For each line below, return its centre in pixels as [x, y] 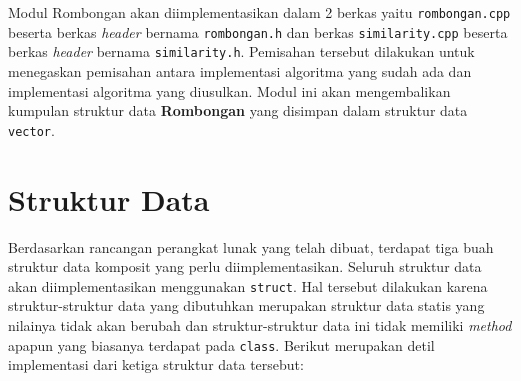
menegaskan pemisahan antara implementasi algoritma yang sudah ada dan [240, 70]
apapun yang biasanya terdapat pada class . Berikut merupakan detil [221, 344]
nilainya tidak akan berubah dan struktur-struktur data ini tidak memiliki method [260, 324]
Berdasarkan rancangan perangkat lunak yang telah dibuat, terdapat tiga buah [251, 246]
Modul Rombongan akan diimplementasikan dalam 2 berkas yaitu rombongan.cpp [259, 12]
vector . [31, 129]
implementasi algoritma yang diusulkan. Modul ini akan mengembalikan [229, 90]
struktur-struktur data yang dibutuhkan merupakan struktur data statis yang [246, 305]
